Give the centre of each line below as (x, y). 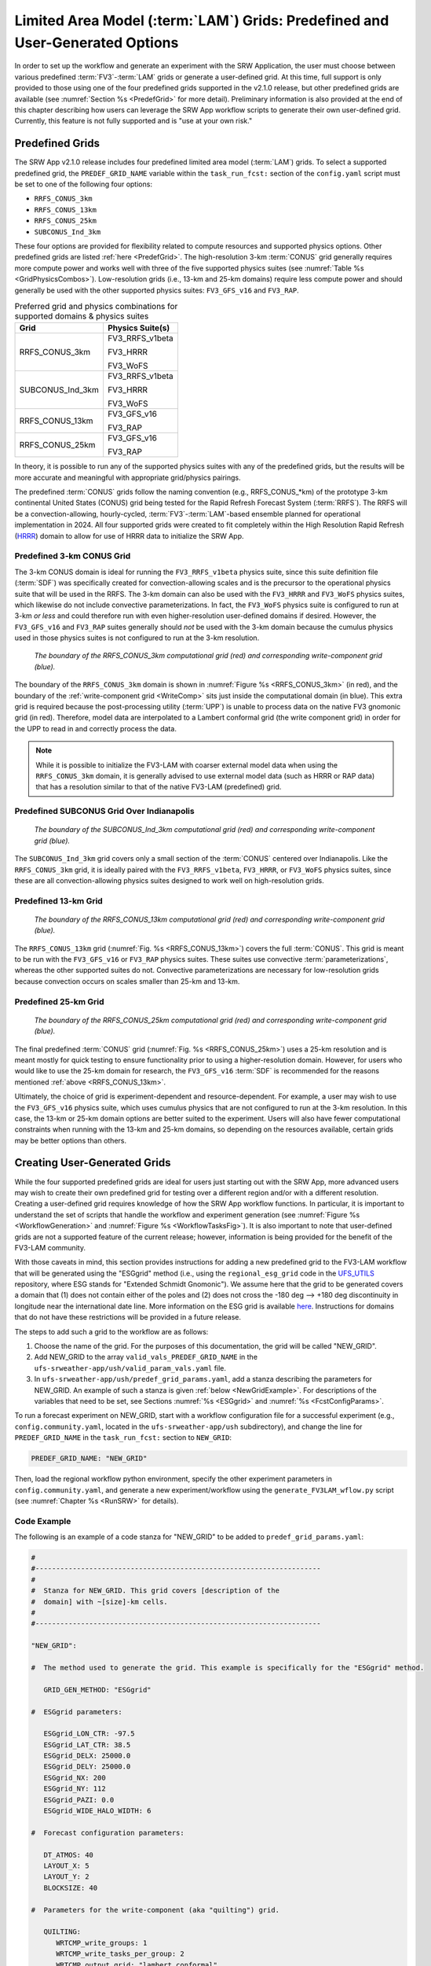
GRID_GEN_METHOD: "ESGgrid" (98, 1690)
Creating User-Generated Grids (93, 1163)
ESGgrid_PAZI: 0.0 (79, 1800)
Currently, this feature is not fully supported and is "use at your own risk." (133, 121)
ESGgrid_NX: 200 (75, 1778)
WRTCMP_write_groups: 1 (102, 1943)
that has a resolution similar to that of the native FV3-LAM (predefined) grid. (159, 787)
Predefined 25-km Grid (60, 1001)
